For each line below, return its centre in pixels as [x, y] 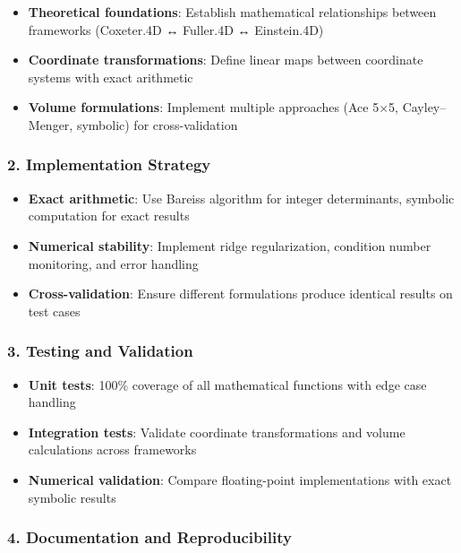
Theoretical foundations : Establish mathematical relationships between [232, 12]
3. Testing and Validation [100, 351]
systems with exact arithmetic [111, 77]
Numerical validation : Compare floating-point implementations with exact [240, 479]
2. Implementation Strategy [109, 164]
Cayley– [424, 107]
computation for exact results [109, 216]
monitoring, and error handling [113, 263]
